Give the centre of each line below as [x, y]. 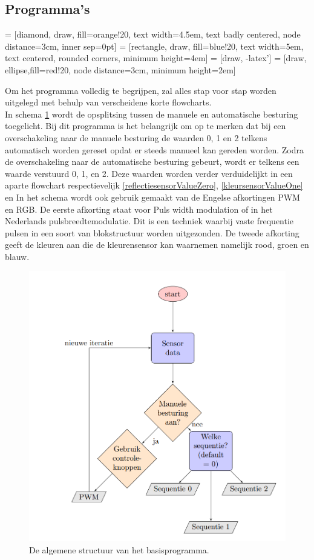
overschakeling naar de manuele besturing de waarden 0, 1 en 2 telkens [136, 137]
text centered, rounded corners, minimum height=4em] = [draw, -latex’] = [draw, [156, 58]
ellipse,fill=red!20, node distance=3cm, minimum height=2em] [120, 69]
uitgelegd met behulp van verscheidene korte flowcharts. [108, 102]
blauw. [17, 256]
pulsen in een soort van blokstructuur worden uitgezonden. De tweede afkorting [152, 232]
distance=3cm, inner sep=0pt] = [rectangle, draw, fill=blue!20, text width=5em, [154, 46]
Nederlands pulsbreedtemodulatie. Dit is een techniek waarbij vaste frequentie [149, 221]
